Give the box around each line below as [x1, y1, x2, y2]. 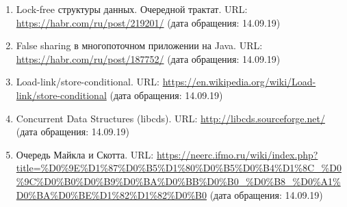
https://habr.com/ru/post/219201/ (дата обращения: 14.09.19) [16, 15, 281, 29]
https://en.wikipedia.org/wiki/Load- [162, 74, 316, 89]
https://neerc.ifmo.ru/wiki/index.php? [156, 147, 318, 161]
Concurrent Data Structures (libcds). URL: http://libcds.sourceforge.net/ [16, 111, 325, 125]
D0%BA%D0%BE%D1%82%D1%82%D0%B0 [16, 187, 207, 202]
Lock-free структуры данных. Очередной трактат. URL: [16, 2, 248, 16]
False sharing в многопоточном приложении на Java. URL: [16, 38, 263, 53]
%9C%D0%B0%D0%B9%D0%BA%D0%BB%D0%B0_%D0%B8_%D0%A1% [16, 174, 341, 188]
